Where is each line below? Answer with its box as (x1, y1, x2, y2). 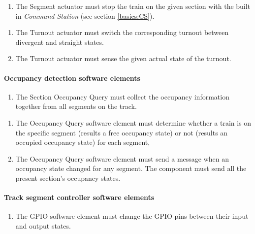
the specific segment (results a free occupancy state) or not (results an (15, 127, 228, 137)
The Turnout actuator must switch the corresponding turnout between (15, 27, 229, 37)
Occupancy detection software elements (4, 72, 140, 83)
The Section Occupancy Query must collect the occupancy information (15, 91, 229, 101)
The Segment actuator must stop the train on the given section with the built (15, 1, 251, 11)
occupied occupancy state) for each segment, (15, 137, 150, 147)
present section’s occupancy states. (15, 172, 121, 183)
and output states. (15, 220, 71, 231)
